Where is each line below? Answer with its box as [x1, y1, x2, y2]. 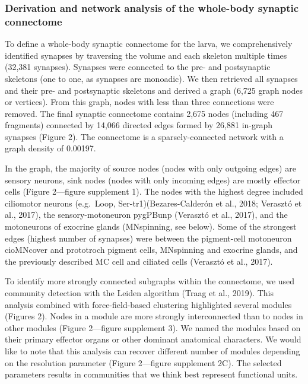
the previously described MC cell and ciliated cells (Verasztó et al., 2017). [5, 255, 273, 267]
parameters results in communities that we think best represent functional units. [5, 368, 298, 380]
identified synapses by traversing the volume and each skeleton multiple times [5, 49, 287, 61]
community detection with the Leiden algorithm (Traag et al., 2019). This [5, 287, 274, 299]
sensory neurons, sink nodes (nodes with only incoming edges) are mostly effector [5, 173, 301, 186]
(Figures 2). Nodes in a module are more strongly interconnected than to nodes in [5, 310, 303, 322]
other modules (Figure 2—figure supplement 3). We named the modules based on [5, 321, 301, 334]
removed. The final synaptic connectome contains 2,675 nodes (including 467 [5, 107, 284, 119]
